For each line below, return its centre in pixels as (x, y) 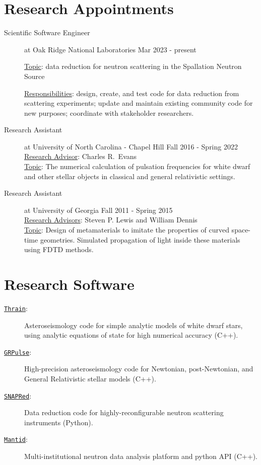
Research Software (69, 284)
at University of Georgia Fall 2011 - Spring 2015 (99, 210)
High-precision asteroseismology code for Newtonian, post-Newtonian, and (139, 369)
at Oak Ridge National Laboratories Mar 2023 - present (110, 49)
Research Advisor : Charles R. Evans (81, 156)
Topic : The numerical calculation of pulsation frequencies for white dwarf (137, 166)
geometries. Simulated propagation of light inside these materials (140, 239)
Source (35, 76)
